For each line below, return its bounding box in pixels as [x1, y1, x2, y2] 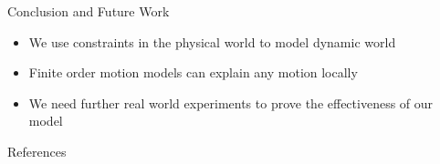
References [7, 141, 67, 160]
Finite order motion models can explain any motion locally [28, 63, 358, 82]
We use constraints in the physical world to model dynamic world [28, 32, 396, 51]
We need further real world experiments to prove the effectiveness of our [28, 93, 434, 112]
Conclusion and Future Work [7, 2, 170, 20]
